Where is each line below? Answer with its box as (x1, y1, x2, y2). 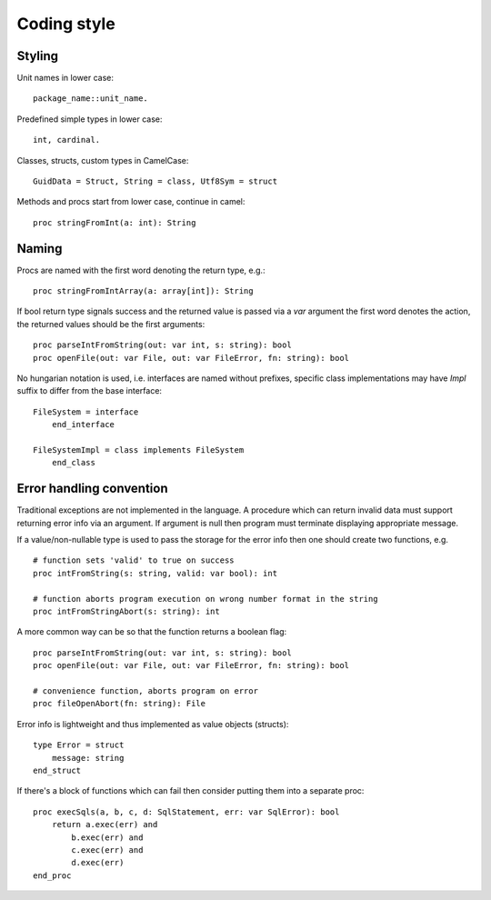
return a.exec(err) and (51, 819, 158, 830)
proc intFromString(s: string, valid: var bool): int (33, 568, 277, 578)
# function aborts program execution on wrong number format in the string (33, 594, 378, 604)
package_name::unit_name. (33, 94, 149, 104)
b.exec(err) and (71, 832, 144, 843)
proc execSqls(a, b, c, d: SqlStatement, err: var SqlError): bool (33, 806, 340, 817)
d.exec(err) (71, 857, 125, 868)
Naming (16, 241, 63, 256)
